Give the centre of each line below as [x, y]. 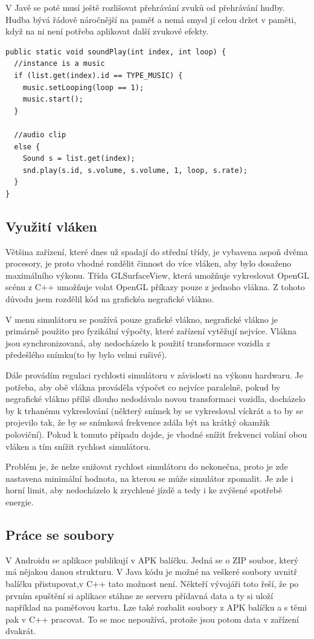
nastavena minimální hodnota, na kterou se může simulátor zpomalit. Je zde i [149, 478]
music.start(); [53, 99]
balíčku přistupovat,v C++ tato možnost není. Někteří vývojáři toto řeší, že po [152, 583]
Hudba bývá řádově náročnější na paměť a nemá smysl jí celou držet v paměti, [151, 19]
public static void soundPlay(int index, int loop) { [116, 52]
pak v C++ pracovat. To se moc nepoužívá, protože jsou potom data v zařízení [152, 619]
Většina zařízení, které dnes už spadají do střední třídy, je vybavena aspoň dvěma [157, 251]
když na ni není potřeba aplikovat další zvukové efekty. [107, 31]
